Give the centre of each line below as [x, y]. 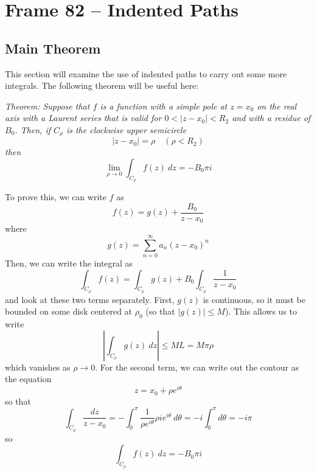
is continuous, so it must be [254, 299]
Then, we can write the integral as [69, 263]
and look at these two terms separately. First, [90, 299]
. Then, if [33, 129]
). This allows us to [261, 311]
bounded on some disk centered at [69, 311]
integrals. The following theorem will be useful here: [102, 85]
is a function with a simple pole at [164, 106]
